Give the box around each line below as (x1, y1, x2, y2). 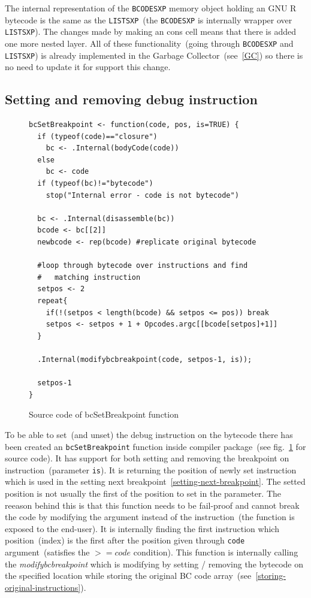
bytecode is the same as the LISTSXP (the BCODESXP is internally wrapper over (5, 13, 292, 26)
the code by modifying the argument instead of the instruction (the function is (5, 511, 295, 523)
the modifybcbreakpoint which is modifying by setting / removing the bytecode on (5, 557, 304, 570)
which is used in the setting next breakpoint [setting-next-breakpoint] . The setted (5, 475, 306, 488)
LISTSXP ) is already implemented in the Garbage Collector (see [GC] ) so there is (5, 49, 303, 61)
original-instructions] (5, 581, 81, 593)
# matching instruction (37, 273, 141, 282)
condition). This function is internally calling (133, 546, 298, 558)
